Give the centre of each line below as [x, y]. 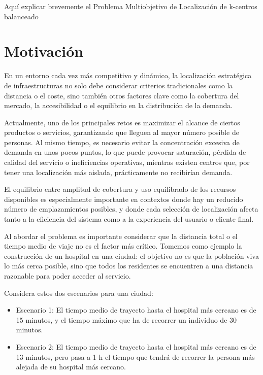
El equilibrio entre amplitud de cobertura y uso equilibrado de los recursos [120, 189]
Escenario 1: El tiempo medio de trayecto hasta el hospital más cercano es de [136, 310]
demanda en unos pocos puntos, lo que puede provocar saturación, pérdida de [125, 152]
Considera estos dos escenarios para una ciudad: [79, 293]
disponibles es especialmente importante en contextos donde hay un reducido [124, 199]
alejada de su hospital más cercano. [71, 367]
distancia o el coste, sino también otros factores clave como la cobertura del [122, 95]
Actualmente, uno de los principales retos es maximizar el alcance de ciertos [122, 122]
